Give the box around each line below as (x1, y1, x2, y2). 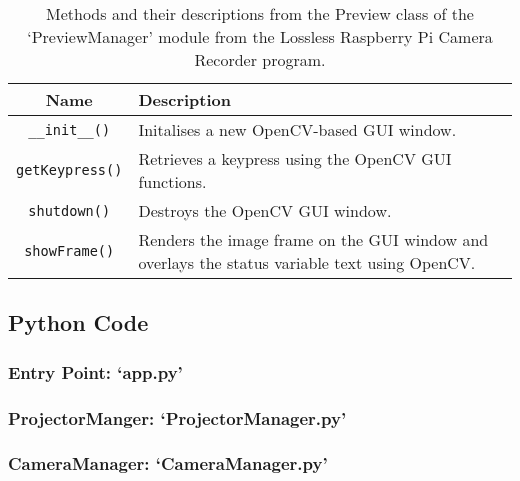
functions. (138, 170, 207, 193)
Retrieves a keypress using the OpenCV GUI (138, 147, 452, 170)
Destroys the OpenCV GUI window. (138, 199, 392, 222)
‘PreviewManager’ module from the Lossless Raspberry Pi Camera (27, 25, 493, 48)
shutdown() (28, 202, 111, 219)
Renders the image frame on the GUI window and (138, 228, 489, 251)
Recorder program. (194, 48, 326, 71)
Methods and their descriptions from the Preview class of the (46, 2, 474, 25)
